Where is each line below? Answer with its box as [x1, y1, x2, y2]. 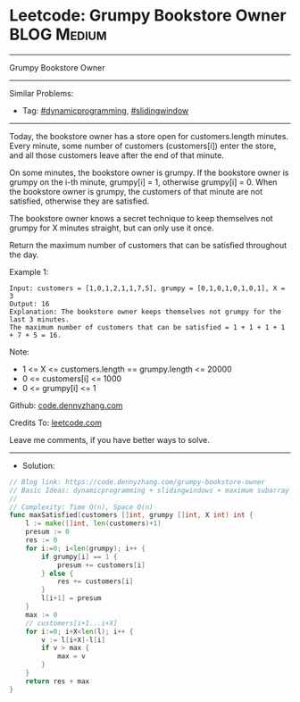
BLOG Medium [9, 24, 107, 45]
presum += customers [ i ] [56, 560, 146, 570]
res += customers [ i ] [56, 577, 134, 586]
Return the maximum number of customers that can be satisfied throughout [9, 239, 287, 250]
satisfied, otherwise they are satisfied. [9, 196, 150, 206]
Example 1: [9, 266, 49, 277]
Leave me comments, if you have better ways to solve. [9, 434, 210, 445]
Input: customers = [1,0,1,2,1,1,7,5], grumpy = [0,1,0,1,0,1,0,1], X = [9, 283, 286, 293]
